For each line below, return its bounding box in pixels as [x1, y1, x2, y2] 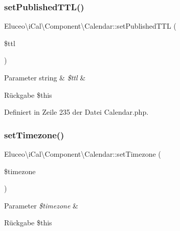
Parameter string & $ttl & [4, 72, 86, 82]
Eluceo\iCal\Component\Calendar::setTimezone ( [4, 149, 161, 159]
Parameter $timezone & [4, 200, 78, 211]
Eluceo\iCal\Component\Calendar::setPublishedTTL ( [4, 20, 176, 31]
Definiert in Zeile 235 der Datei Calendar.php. [4, 107, 149, 117]
